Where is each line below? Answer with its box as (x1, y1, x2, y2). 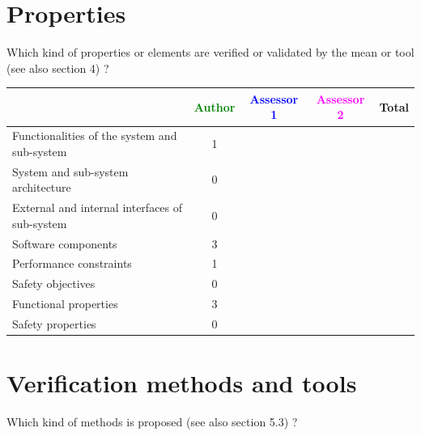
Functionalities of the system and (12, 127, 177, 144)
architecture (12, 179, 71, 196)
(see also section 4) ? (6, 59, 109, 76)
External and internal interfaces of (12, 199, 183, 216)
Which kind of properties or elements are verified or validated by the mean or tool (6, 44, 415, 61)
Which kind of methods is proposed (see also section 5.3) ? (6, 413, 298, 430)
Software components (12, 235, 117, 252)
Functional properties (12, 295, 118, 312)
